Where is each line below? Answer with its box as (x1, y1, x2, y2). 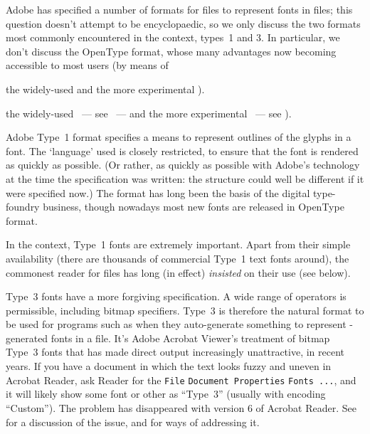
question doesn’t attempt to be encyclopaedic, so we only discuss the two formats (6, 16, 361, 31)
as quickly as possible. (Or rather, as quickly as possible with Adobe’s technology (6, 157, 360, 172)
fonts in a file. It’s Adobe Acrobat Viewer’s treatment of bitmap (51, 330, 330, 345)
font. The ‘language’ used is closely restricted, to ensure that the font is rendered (6, 143, 359, 158)
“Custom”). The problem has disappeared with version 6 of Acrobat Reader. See (6, 400, 357, 415)
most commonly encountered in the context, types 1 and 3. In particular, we (6, 30, 340, 45)
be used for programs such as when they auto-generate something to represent (6, 317, 347, 332)
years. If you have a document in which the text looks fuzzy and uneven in (6, 359, 332, 374)
